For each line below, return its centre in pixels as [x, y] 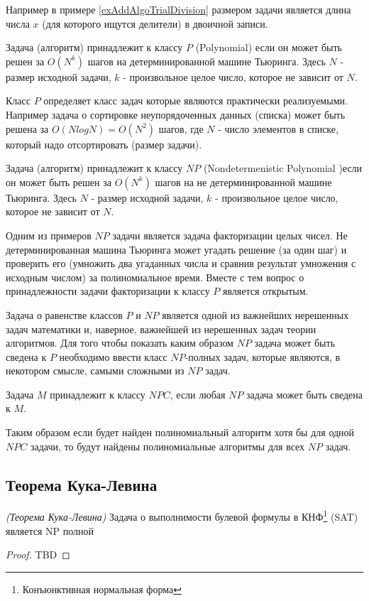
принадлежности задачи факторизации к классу [108, 291]
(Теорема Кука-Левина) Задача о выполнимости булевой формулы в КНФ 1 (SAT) [182, 516]
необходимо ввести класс [113, 356]
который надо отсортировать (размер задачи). [104, 144]
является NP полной [50, 530]
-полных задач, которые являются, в [263, 356]
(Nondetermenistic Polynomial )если [283, 168]
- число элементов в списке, [278, 128]
